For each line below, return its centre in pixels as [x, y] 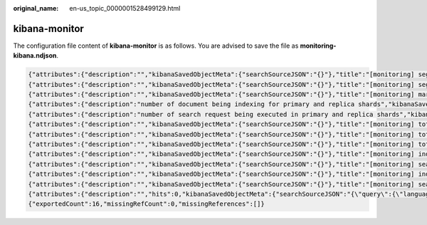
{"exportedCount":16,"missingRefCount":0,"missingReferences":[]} [146, 204]
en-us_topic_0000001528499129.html [125, 8]
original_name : [36, 8]
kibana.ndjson [35, 56]
